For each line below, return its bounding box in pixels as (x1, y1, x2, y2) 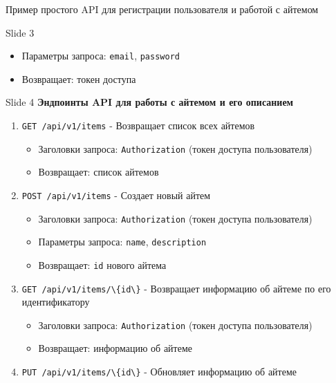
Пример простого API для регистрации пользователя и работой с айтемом (6, 2, 319, 16)
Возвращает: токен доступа (21, 71, 136, 86)
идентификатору (21, 295, 90, 309)
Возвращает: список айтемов (38, 165, 159, 179)
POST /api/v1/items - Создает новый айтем (21, 187, 211, 202)
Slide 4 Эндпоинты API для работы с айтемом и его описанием (6, 95, 294, 109)
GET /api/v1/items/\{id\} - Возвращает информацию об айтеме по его (21, 281, 331, 295)
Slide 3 (6, 25, 35, 39)
